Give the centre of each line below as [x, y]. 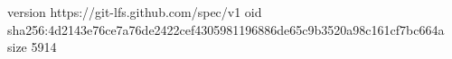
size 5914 [32, 47]
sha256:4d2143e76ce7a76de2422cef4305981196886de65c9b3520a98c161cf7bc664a [226, 29]
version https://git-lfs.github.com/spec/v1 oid [135, 12]
